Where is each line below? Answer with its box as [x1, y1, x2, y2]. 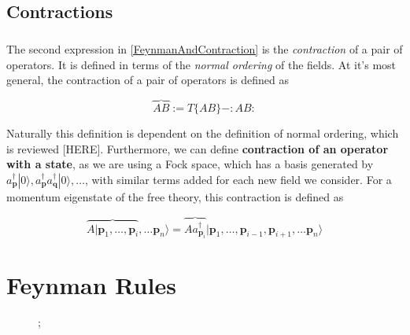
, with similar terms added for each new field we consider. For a [84, 171, 392, 187]
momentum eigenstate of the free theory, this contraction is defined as [6, 188, 344, 204]
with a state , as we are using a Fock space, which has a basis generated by [6, 156, 374, 172]
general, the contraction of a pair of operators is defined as [6, 72, 289, 88]
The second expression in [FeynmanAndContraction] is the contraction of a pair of [6, 41, 403, 57]
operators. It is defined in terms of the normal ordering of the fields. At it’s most [6, 56, 397, 72]
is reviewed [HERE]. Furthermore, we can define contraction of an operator [6, 140, 389, 156]
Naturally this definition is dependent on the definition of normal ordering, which [6, 125, 399, 142]
